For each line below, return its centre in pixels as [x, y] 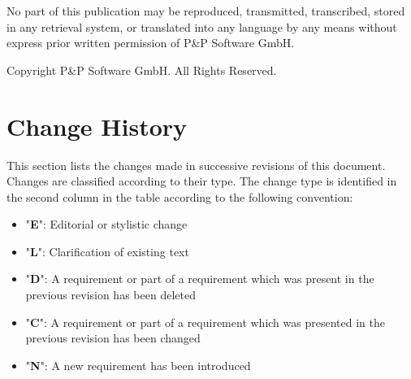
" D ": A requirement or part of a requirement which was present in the [200, 279]
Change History [97, 126]
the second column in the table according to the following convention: [180, 196]
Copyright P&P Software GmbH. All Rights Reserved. [142, 70]
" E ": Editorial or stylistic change [106, 224]
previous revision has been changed [113, 338]
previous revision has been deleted [110, 295]
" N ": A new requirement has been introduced [138, 365]
